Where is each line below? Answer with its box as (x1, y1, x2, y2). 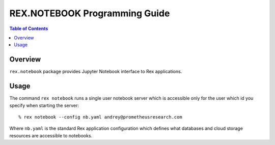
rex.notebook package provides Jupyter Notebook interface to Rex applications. (9, 69, 182, 75)
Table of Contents (9, 25, 48, 32)
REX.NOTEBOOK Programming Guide (9, 8, 170, 19)
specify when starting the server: (9, 102, 79, 108)
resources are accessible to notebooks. (9, 132, 93, 138)
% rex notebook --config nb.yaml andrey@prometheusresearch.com (18, 114, 183, 120)
